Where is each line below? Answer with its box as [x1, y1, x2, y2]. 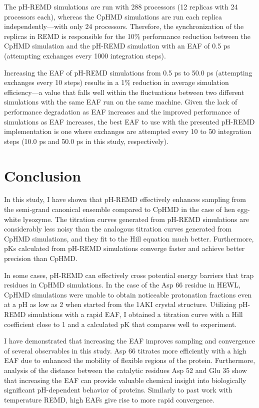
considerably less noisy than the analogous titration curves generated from [4, 223, 232, 234]
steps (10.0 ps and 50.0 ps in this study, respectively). [4, 135, 168, 146]
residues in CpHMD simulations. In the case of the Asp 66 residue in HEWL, [4, 279, 240, 290]
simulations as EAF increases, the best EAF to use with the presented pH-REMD [4, 116, 255, 126]
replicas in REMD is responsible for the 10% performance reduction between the [4, 30, 251, 41]
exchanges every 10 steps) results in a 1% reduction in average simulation [4, 77, 229, 87]
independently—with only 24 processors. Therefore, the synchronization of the [4, 21, 244, 31]
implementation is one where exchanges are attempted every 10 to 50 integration [4, 126, 251, 136]
